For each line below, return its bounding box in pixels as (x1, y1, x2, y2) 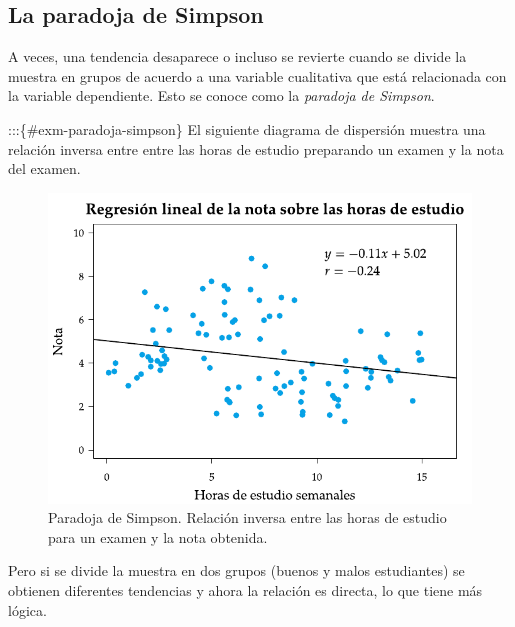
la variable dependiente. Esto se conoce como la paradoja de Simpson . (8, 85, 435, 106)
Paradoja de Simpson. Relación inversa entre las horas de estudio (48, 507, 447, 528)
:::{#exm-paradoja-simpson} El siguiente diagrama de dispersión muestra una (8, 118, 486, 139)
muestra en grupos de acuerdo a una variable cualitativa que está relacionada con (8, 65, 507, 86)
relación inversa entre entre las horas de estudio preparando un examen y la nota (8, 138, 504, 159)
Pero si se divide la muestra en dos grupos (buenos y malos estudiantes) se (8, 560, 465, 581)
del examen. (8, 158, 81, 179)
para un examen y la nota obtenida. (48, 526, 268, 547)
